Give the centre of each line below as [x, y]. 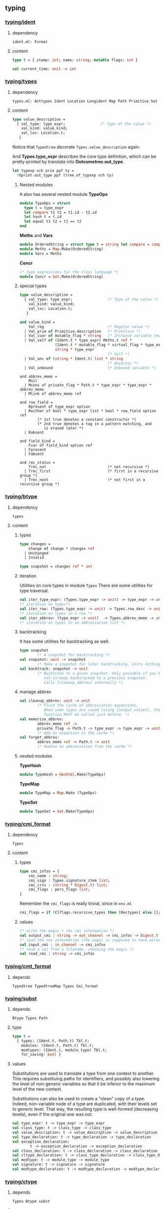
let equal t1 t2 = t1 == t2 [53, 221]
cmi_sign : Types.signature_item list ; [69, 880]
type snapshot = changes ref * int [56, 567]
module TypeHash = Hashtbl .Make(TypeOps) [62, 775]
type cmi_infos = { [40, 871]
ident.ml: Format [30, 42]
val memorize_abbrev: [41, 719]
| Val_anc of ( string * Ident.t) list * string [74, 358]
